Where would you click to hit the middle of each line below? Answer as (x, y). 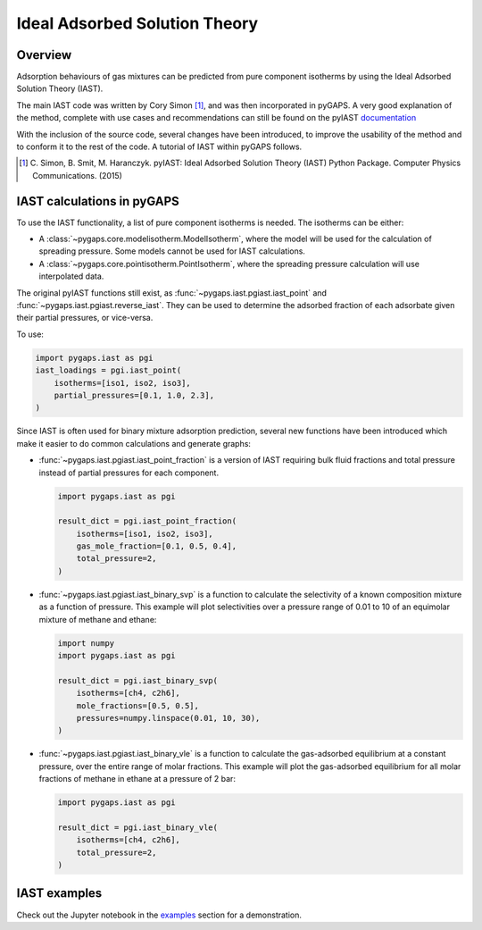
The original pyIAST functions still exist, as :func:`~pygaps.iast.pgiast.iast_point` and (172, 293)
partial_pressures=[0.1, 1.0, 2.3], (134, 395)
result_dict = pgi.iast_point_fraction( (147, 521)
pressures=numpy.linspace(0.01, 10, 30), (168, 718)
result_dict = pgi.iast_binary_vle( (138, 827)
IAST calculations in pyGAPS (98, 201)
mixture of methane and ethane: (98, 619)
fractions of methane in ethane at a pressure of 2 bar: (137, 779)
